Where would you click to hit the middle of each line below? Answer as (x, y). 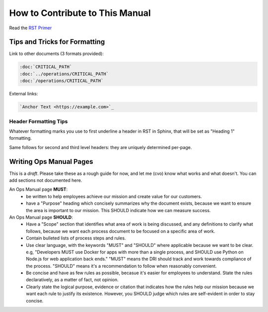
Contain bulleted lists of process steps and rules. (76, 238)
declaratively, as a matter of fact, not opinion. (72, 280)
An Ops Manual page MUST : (38, 189)
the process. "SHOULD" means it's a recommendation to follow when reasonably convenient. (121, 266)
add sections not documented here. (46, 180)
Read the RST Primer (31, 28)
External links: (24, 94)
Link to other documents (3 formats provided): (56, 54)
